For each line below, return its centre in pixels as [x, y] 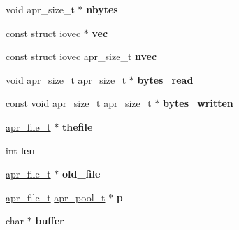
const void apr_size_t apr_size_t [79, 103]
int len [21, 150]
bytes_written [198, 103]
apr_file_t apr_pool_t [56, 197]
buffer [50, 221]
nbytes [102, 9]
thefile [77, 126]
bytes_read [165, 79]
